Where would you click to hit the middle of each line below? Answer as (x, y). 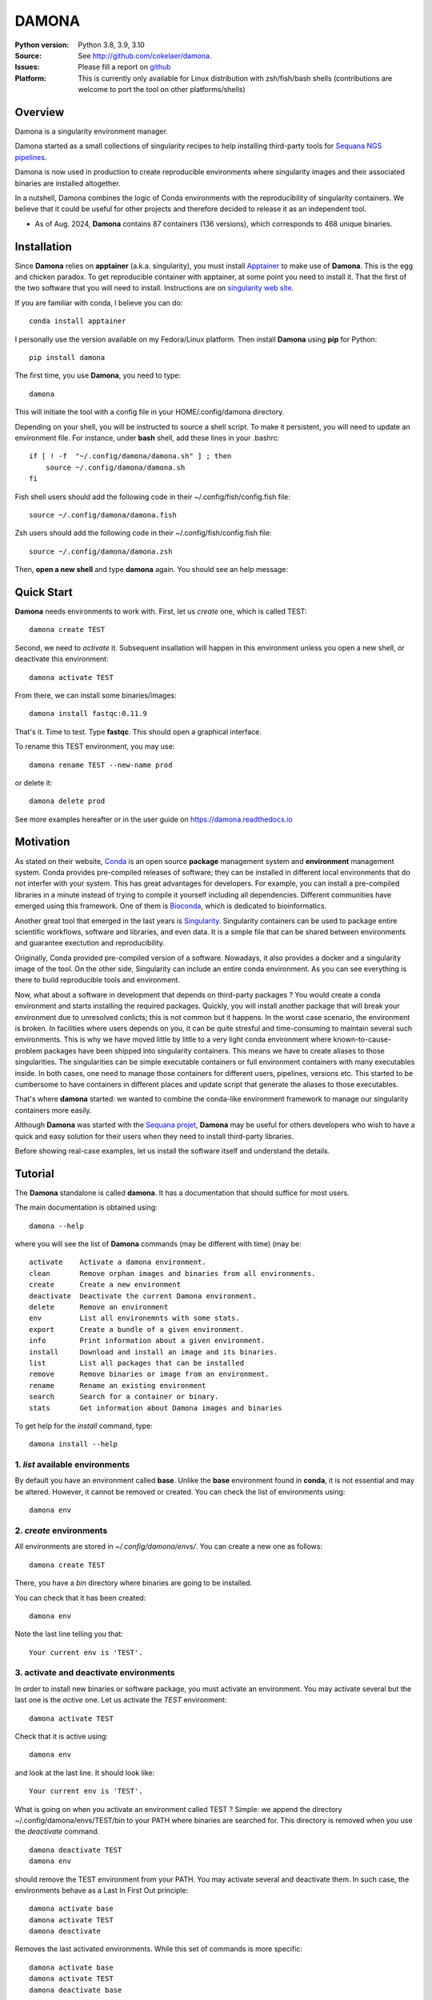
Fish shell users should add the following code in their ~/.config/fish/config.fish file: (153, 497)
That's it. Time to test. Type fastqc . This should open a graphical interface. (138, 731)
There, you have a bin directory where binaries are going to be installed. (133, 1583)
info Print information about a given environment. (147, 1341)
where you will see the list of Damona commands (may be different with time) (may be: (158, 1244)
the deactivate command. (57, 1831)
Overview (40, 112)
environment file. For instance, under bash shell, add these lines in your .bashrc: (147, 438)
